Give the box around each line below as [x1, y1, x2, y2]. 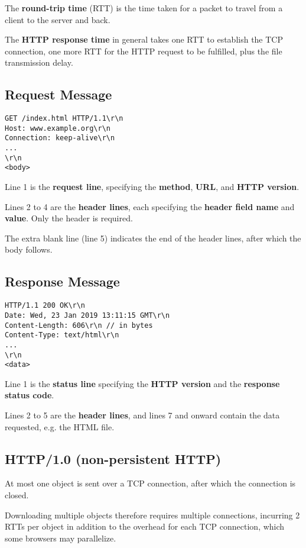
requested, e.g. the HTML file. [5, 420, 115, 433]
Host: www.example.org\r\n [5, 124, 110, 133]
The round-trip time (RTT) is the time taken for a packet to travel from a [5, 2, 283, 14]
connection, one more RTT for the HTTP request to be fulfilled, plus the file [5, 44, 282, 57]
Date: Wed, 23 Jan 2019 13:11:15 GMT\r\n [5, 311, 170, 320]
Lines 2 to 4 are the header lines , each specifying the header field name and [5, 200, 295, 212]
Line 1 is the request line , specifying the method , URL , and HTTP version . [5, 180, 300, 193]
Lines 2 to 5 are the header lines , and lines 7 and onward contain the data [5, 409, 280, 421]
